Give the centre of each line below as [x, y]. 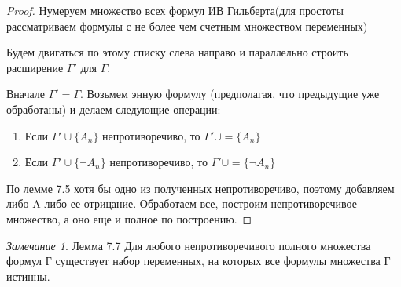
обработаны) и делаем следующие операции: [114, 109]
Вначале [26, 94]
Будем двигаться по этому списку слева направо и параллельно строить [177, 52]
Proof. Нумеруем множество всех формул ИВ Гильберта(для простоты [175, 10]
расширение [35, 67]
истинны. [28, 276]
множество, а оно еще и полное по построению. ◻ [129, 218]
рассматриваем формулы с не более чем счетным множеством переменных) [187, 25]
